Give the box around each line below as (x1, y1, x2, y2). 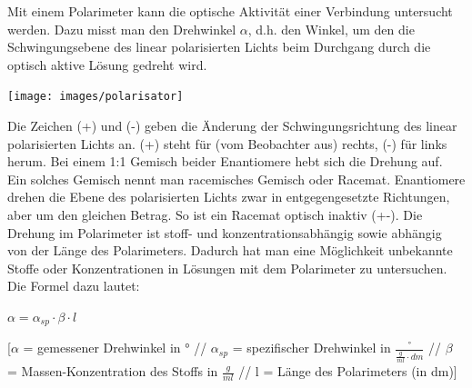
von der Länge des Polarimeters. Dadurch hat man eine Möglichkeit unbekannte (7, 241, 453, 260)
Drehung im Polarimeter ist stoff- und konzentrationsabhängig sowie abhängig (7, 223, 442, 242)
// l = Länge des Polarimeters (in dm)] (238, 362, 457, 381)
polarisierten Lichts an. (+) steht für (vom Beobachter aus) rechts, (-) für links (7, 134, 447, 153)
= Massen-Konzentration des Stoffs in (7, 362, 218, 381)
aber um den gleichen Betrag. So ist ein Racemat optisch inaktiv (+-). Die (7, 205, 423, 224)
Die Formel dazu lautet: (7, 276, 140, 295)
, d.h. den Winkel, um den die (247, 19, 415, 38)
